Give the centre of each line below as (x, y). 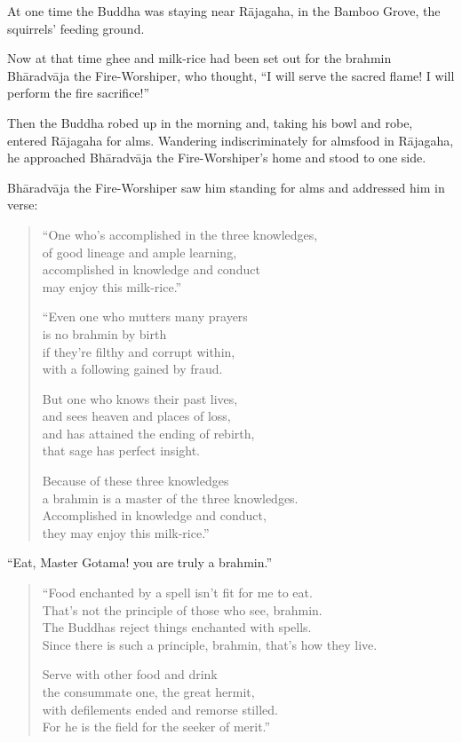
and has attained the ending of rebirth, (148, 433)
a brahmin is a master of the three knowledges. (170, 498)
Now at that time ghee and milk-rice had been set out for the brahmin (199, 58)
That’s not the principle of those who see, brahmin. (182, 609)
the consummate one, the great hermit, (148, 692)
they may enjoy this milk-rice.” (126, 532)
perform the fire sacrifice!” (79, 93)
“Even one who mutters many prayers (145, 316)
